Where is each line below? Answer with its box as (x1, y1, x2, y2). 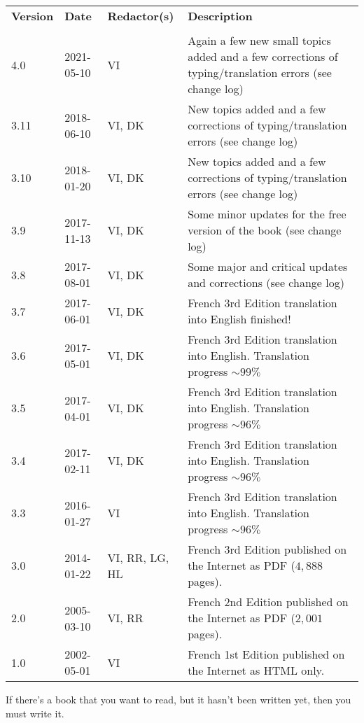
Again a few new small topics (188, 32, 331, 48)
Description (188, 8, 253, 24)
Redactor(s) (107, 8, 174, 24)
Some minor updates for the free (188, 206, 346, 222)
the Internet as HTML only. (188, 662, 325, 678)
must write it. (6, 706, 64, 720)
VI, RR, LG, (107, 549, 169, 566)
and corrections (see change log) (188, 274, 344, 290)
